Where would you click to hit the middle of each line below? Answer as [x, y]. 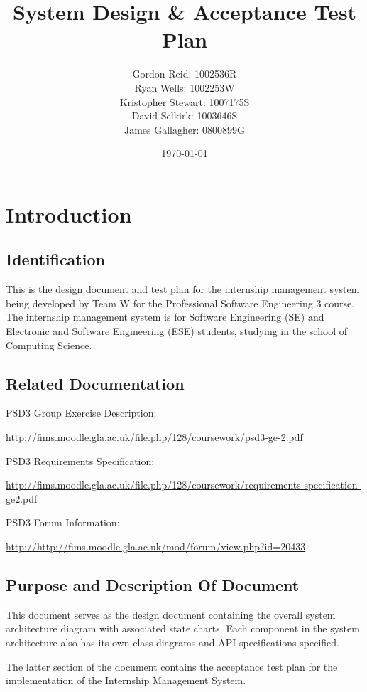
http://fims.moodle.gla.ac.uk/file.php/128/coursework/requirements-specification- [183, 485]
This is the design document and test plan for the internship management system [183, 289]
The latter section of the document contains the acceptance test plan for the [172, 666]
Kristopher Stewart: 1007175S [185, 101]
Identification [55, 259]
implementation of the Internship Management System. [126, 680]
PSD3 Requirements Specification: [80, 461]
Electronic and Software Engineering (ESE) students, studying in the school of [177, 331]
